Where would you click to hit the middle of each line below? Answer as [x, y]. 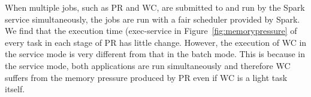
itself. [15, 89]
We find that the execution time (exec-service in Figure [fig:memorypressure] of [151, 31]
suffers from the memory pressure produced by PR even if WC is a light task [146, 77]
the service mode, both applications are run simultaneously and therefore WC [148, 65]
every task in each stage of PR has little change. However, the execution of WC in [156, 42]
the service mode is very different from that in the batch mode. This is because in [155, 54]
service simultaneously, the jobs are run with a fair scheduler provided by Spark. [153, 19]
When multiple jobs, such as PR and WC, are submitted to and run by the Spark [155, 7]
